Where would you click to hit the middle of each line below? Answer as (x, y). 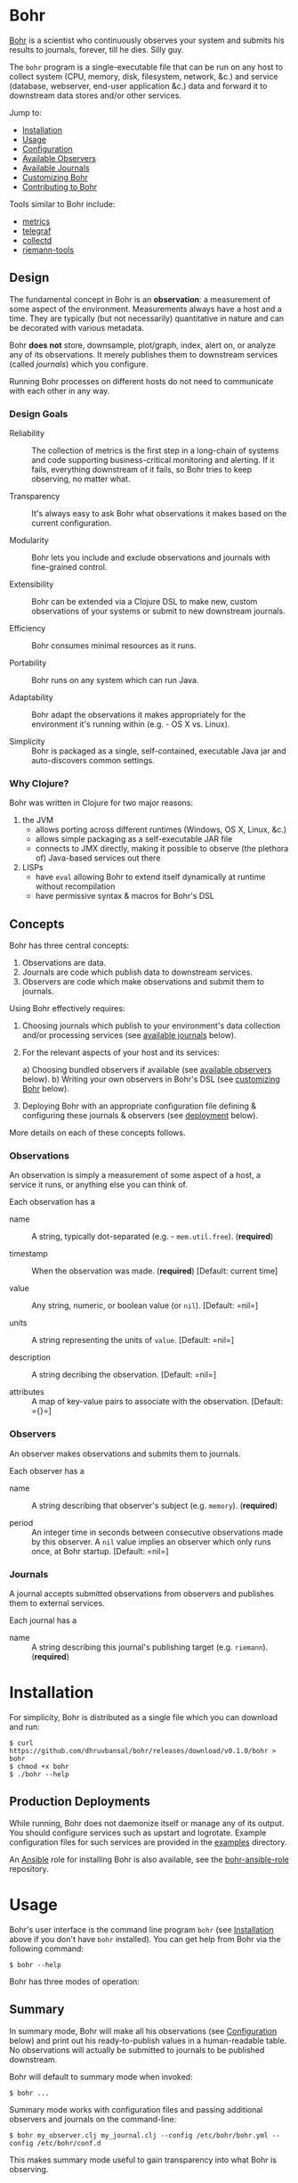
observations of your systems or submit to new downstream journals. (159, 611)
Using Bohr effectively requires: (67, 1009)
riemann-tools (48, 250)
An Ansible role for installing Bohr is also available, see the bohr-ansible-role (149, 1859)
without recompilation (75, 886)
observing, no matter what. (81, 479)
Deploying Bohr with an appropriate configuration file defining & (139, 1106)
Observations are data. (64, 963)
